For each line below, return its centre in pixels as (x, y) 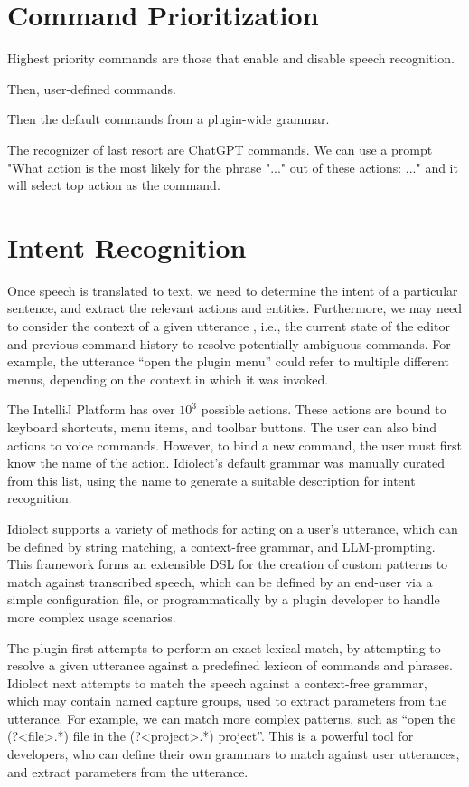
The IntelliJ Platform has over (91, 409)
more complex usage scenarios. (92, 616)
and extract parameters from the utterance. (128, 771)
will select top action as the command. (114, 185)
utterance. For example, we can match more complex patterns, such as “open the (232, 718)
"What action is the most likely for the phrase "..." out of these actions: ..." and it (233, 167)
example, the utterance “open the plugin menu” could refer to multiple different (228, 361)
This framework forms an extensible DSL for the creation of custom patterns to (228, 564)
